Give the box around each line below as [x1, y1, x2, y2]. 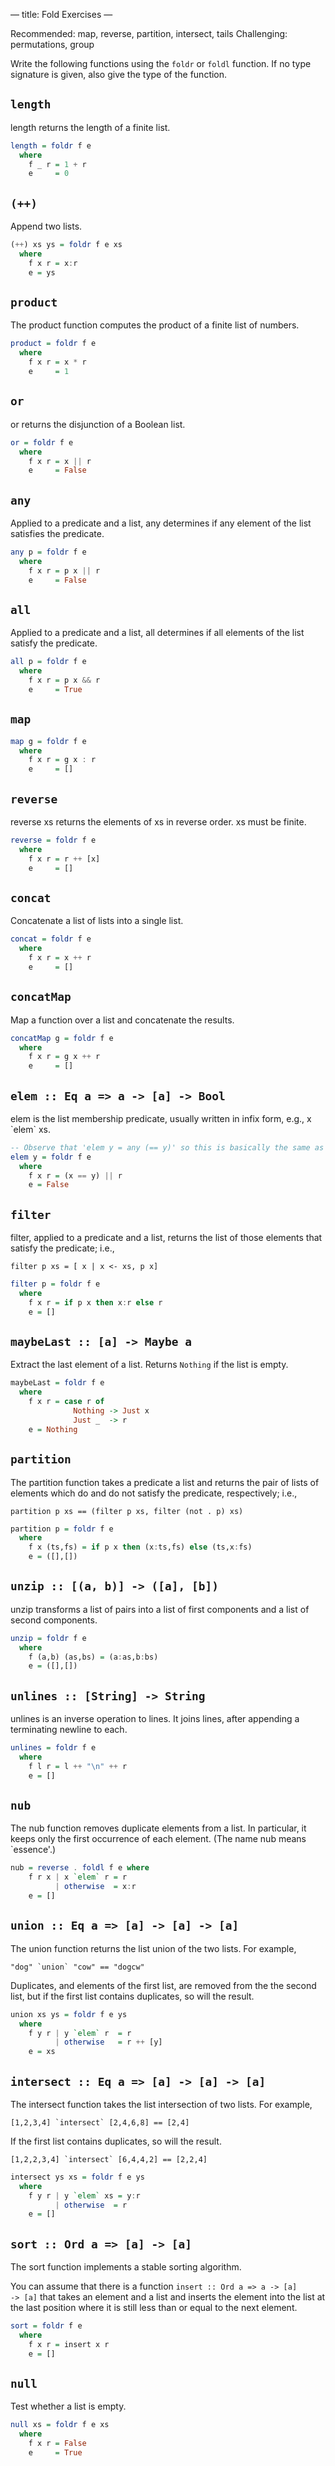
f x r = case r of [28, 1397, 105, 1407]
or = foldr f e [10, 437, 74, 448]
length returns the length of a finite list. [10, 121, 171, 133]
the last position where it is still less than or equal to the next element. [10, 2302, 298, 2314]
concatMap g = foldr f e [10, 1033, 114, 1043]
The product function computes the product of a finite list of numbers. [10, 319, 300, 331]
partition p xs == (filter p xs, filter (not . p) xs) [10, 1506, 244, 1516]
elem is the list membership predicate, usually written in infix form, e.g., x [10, 1112, 312, 1124]
